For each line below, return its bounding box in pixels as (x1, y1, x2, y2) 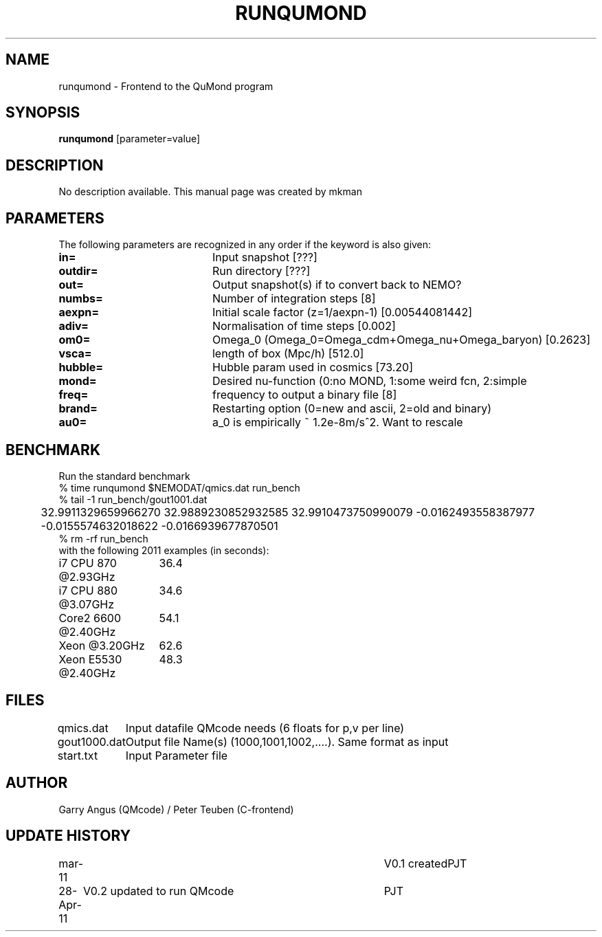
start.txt (57, 748, 98, 762)
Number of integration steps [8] (212, 291, 376, 306)
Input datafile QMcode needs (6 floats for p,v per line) (125, 720, 405, 735)
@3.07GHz (58, 597, 115, 611)
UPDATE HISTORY (5, 827, 131, 845)
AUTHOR (5, 774, 68, 792)
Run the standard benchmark (58, 470, 190, 482)
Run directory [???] (212, 264, 311, 278)
